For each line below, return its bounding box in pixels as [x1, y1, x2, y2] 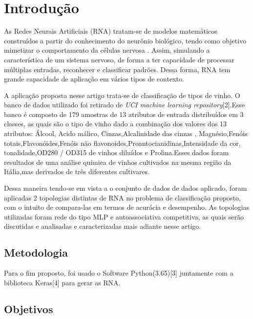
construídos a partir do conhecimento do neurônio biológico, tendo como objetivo [4, 35, 247, 45]
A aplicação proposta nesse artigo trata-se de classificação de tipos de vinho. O [4, 90, 240, 100]
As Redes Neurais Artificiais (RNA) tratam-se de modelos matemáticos [4, 26, 217, 36]
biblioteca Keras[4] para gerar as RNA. [4, 277, 121, 287]
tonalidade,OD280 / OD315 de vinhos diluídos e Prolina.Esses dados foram [4, 147, 229, 158]
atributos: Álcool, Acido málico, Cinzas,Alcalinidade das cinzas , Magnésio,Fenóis [4, 128, 248, 139]
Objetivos [4, 301, 53, 316]
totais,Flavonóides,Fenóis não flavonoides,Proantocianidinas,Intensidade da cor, [4, 138, 241, 148]
